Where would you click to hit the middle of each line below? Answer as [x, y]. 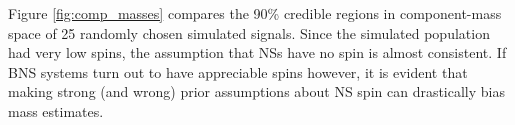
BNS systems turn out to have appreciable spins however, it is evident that [238, 71]
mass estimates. [56, 110]
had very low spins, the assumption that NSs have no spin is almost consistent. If [257, 52]
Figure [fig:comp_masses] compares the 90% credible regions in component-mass [255, 13]
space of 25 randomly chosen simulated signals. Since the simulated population [249, 32]
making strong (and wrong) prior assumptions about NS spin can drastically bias [257, 91]
